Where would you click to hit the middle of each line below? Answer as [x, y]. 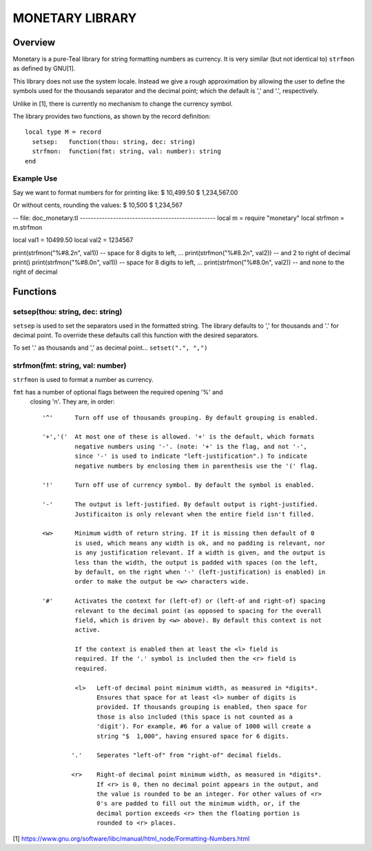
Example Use [35, 179]
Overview [34, 42]
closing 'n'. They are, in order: [72, 402]
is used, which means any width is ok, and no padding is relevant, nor [200, 543]
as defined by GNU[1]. [44, 68]
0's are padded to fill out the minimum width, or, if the [198, 804]
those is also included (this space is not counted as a [195, 717]
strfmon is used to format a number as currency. [83, 379]
